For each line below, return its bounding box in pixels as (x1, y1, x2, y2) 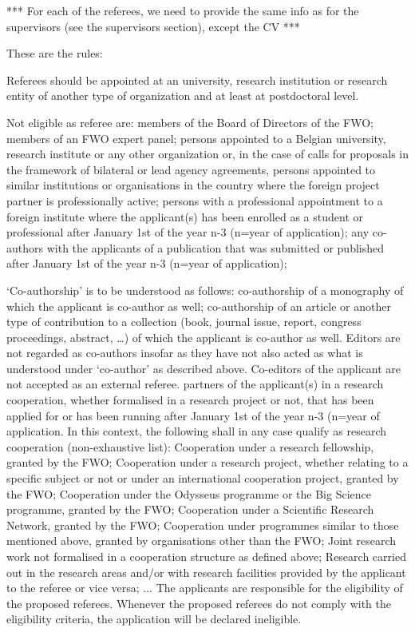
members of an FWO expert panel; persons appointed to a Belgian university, (6, 129, 386, 146)
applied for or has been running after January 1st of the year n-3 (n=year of (6, 407, 380, 423)
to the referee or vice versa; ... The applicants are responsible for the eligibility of (6, 579, 403, 596)
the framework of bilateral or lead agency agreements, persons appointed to (6, 161, 376, 177)
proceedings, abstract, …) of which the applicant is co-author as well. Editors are (6, 328, 401, 345)
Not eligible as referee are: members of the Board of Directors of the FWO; (6, 113, 373, 130)
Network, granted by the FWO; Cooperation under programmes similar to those (6, 516, 399, 533)
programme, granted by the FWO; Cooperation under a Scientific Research (6, 501, 374, 518)
